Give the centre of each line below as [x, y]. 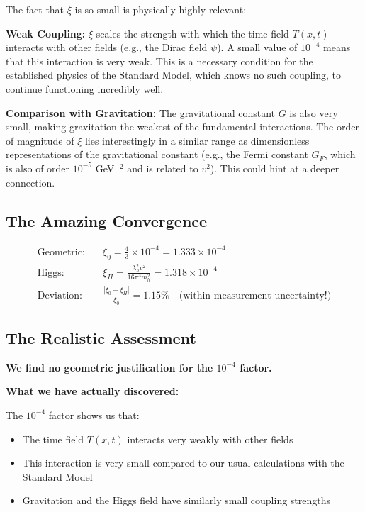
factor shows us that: [94, 414]
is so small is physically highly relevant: [161, 9]
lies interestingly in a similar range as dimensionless [197, 140]
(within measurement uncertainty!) [255, 295]
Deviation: [60, 295]
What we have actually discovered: [92, 391]
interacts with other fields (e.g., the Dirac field [107, 47]
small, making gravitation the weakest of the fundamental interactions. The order [182, 127]
